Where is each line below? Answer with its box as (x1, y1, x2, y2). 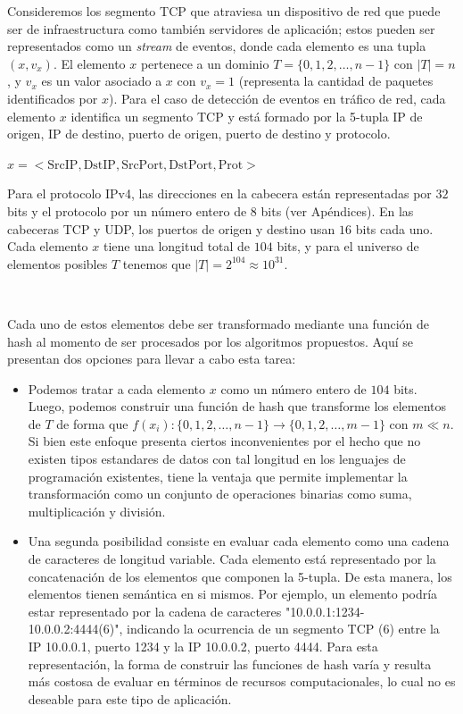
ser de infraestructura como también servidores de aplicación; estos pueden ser (7, 19, 435, 38)
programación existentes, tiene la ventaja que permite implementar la (28, 466, 408, 485)
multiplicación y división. (28, 501, 166, 520)
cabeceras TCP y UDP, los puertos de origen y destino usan (7, 219, 335, 238)
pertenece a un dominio (140, 54, 269, 72)
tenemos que (122, 254, 191, 273)
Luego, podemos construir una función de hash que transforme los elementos (28, 397, 447, 416)
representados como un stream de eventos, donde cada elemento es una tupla (7, 37, 426, 55)
